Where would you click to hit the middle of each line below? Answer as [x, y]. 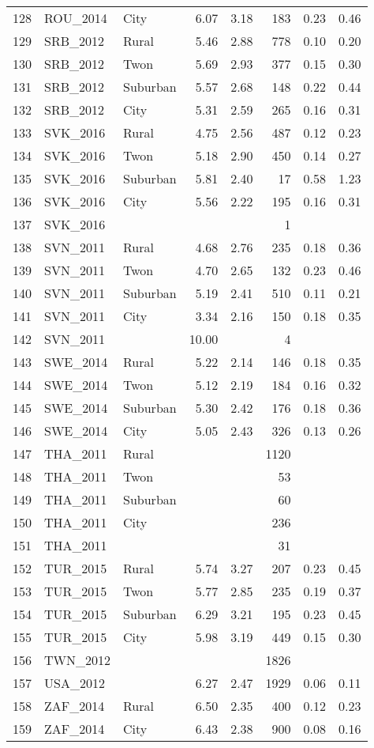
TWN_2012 [78, 660]
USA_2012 [75, 683]
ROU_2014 [76, 18]
